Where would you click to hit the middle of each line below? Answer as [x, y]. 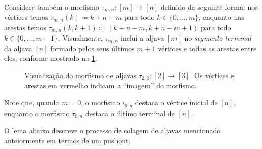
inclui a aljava [142, 38]
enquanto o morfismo [37, 113]
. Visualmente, [80, 38]
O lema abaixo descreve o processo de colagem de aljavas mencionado [112, 130]
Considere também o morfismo [52, 7]
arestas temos [25, 27]
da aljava [18, 48]
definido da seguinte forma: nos [209, 7]
